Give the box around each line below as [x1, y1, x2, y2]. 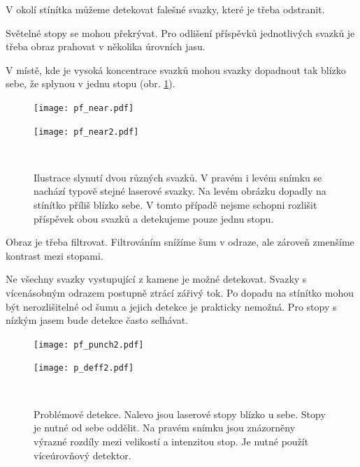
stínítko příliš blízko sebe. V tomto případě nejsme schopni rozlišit [34, 198, 317, 212]
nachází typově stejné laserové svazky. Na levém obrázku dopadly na [34, 184, 326, 198]
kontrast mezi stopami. [6, 248, 103, 262]
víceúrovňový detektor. [34, 447, 131, 462]
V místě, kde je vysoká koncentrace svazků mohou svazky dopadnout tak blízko [6, 62, 346, 77]
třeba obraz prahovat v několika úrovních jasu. [6, 39, 206, 54]
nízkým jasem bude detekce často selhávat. [6, 313, 189, 327]
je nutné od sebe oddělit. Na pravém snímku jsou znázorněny [34, 420, 296, 435]
